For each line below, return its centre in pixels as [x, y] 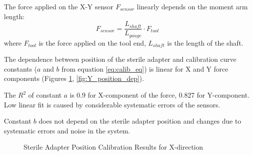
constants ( [21, 68]
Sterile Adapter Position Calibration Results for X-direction [114, 147]
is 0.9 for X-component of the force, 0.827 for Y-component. [160, 95]
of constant [45, 95]
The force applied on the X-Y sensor [59, 6]
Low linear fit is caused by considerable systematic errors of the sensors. [112, 104]
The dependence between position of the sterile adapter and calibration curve [120, 59]
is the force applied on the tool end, [92, 42]
